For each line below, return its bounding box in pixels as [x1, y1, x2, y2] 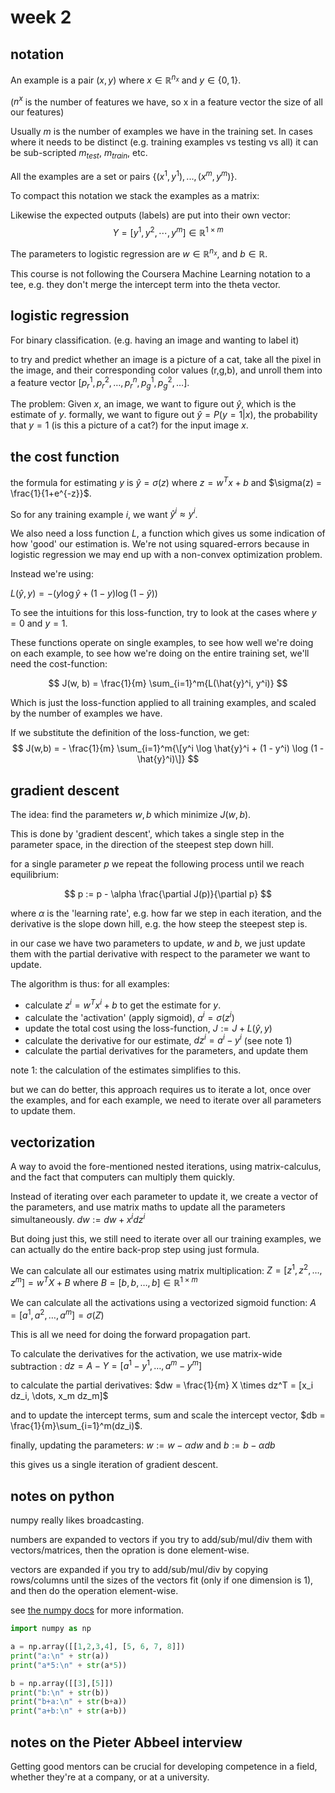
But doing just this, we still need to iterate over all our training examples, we [10, 1232, 322, 1245]
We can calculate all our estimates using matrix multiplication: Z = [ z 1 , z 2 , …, [10, 1262, 323, 1276]
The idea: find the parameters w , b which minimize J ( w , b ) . [10, 809, 252, 821]
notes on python [10, 1487, 115, 1505]
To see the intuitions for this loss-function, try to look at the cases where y [10, 607, 317, 619]
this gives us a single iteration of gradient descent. [10, 1459, 219, 1471]
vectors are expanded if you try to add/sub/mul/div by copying [10, 1564, 269, 1576]
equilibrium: [10, 869, 60, 881]
